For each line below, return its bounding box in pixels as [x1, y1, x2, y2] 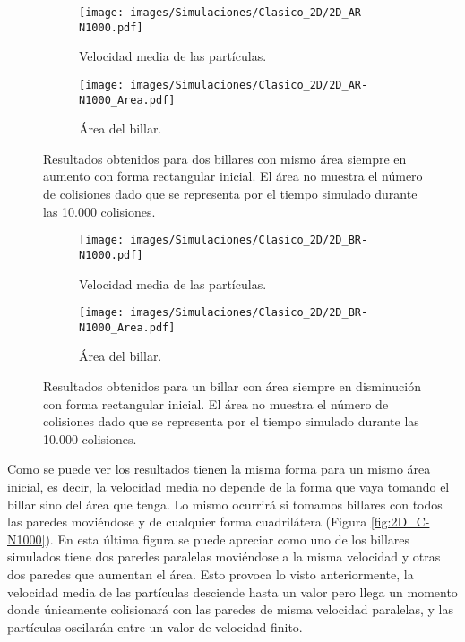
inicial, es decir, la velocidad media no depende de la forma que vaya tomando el [7, 476, 450, 495]
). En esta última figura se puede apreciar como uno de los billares [45, 529, 410, 548]
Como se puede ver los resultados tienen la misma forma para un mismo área [7, 459, 431, 478]
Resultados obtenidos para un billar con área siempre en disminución [43, 377, 421, 395]
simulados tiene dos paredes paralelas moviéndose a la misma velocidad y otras [7, 547, 441, 566]
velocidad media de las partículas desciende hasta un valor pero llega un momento [7, 582, 458, 601]
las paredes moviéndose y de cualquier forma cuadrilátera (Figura [7, 512, 367, 531]
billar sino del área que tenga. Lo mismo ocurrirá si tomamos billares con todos [7, 494, 443, 513]
